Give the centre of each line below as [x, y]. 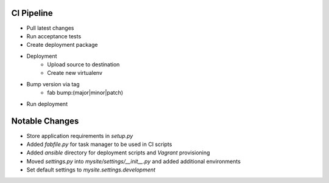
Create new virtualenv [75, 73]
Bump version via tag [53, 84]
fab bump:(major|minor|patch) [85, 93]
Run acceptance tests [54, 36]
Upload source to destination [83, 64]
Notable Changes [45, 121]
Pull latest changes [50, 28]
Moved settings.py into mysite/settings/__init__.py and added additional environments [133, 161]
